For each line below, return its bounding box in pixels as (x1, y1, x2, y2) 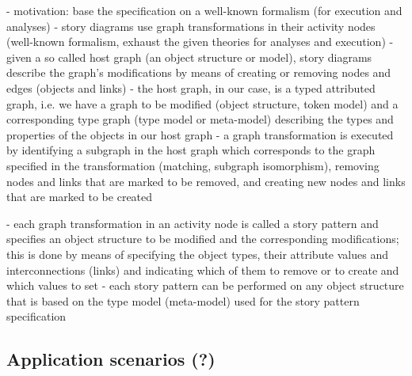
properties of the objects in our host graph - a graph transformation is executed (6, 126, 394, 142)
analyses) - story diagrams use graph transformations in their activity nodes (6, 17, 376, 34)
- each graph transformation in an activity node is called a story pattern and (6, 215, 379, 231)
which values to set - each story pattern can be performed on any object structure (6, 277, 404, 294)
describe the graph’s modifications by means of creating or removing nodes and (6, 64, 391, 81)
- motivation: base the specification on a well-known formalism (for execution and (6, 2, 402, 18)
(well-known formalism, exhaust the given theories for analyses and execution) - (6, 33, 394, 50)
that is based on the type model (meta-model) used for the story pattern (6, 292, 360, 309)
